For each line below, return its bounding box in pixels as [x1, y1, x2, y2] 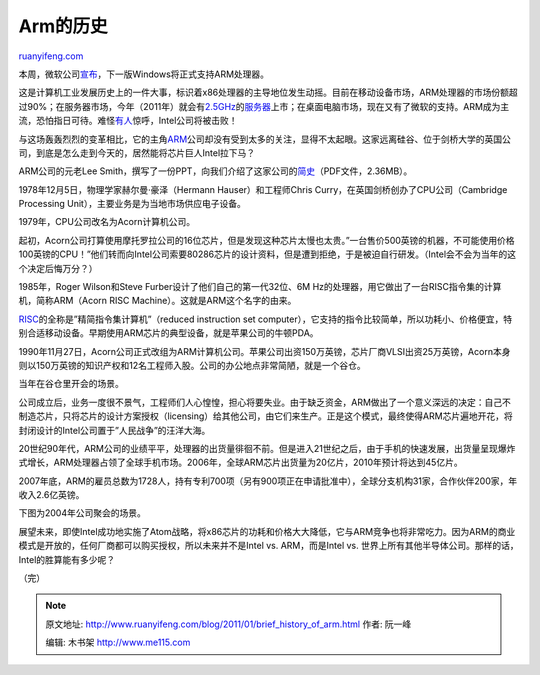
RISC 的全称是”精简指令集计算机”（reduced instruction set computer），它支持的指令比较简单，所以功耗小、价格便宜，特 [18, 313, 513, 325]
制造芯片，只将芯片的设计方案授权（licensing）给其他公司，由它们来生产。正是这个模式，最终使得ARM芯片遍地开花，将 [18, 410, 514, 422]
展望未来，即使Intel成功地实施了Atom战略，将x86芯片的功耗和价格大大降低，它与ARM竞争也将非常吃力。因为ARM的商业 [18, 525, 516, 537]
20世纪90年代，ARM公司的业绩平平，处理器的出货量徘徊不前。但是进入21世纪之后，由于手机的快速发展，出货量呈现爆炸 [18, 442, 516, 454]
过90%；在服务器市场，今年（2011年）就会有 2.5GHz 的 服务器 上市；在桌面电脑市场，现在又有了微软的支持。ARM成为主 [18, 100, 510, 112]
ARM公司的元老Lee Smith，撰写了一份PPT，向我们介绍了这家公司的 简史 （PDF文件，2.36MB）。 [18, 165, 413, 177]
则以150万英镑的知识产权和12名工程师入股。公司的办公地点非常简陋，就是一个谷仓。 [18, 359, 367, 371]
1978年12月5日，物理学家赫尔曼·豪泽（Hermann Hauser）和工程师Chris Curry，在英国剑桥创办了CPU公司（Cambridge [18, 183, 508, 195]
